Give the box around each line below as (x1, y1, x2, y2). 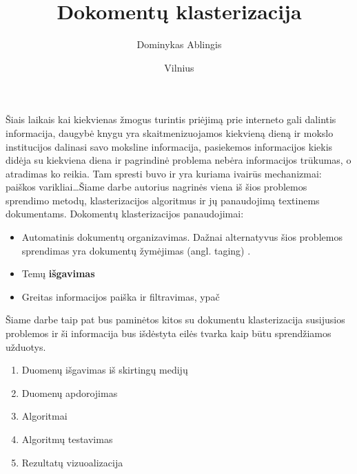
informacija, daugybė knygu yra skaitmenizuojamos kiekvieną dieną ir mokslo (6, 125, 334, 140)
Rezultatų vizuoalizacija (21, 455, 123, 469)
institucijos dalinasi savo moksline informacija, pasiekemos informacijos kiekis (6, 139, 333, 153)
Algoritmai (21, 409, 68, 423)
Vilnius (164, 60, 194, 74)
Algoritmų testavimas (21, 432, 113, 446)
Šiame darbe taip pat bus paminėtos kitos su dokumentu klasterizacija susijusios (6, 312, 345, 327)
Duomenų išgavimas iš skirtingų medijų (21, 363, 188, 377)
